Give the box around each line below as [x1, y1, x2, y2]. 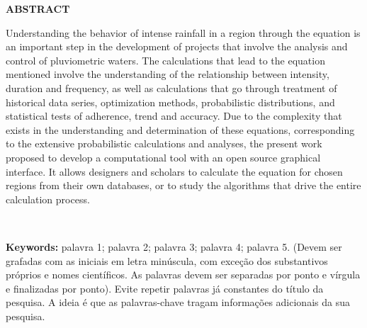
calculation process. [6, 191, 90, 206]
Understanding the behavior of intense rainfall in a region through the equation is [6, 25, 361, 40]
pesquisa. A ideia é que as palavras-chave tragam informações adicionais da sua [6, 295, 350, 310]
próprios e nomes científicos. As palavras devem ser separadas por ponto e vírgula [6, 267, 361, 282]
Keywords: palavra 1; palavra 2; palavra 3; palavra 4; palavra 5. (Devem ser [6, 239, 342, 254]
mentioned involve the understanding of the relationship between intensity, [6, 67, 329, 81]
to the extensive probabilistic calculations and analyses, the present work [6, 136, 322, 151]
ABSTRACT [6, 1, 70, 16]
